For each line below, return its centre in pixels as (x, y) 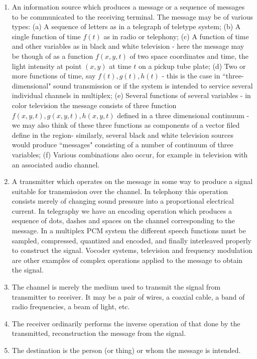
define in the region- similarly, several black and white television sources (122, 134)
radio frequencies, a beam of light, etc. (71, 306)
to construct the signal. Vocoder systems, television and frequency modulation (132, 250)
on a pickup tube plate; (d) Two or (192, 66)
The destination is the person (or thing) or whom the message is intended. (126, 350)
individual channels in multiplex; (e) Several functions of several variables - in (131, 95)
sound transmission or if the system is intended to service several (153, 85)
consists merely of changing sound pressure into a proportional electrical (123, 201)
